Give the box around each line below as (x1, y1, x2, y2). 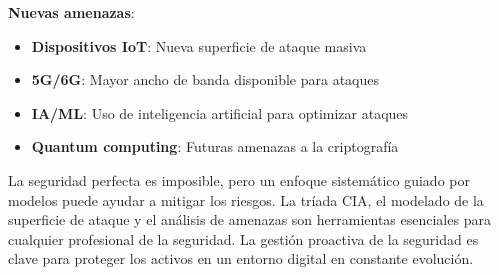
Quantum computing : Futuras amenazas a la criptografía (31, 136, 399, 157)
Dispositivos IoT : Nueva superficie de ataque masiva (31, 35, 367, 56)
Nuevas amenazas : (8, 2, 135, 22)
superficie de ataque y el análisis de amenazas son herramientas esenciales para (8, 209, 491, 230)
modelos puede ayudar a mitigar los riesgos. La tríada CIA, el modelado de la (8, 189, 484, 210)
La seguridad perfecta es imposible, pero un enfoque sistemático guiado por (8, 169, 470, 190)
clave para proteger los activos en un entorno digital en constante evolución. (8, 248, 474, 269)
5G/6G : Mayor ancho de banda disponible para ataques (31, 69, 380, 90)
